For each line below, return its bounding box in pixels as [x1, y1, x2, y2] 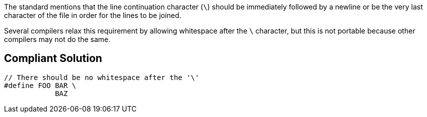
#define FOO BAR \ [4, 81, 77, 89]
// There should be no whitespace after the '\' [4, 73, 199, 81]
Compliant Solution [4, 52, 102, 65]
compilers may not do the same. [4, 35, 111, 43]
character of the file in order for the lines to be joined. [4, 11, 182, 19]
